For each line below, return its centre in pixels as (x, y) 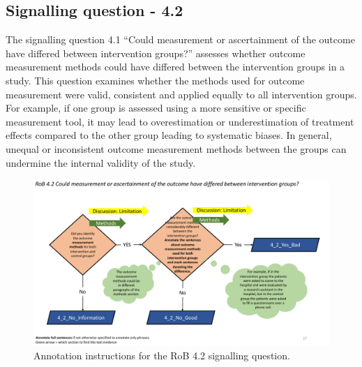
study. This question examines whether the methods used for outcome (155, 80)
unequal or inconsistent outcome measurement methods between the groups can (176, 148)
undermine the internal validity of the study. (101, 162)
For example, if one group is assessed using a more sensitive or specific (156, 108)
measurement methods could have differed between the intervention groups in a (175, 67)
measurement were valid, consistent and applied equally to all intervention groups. (181, 94)
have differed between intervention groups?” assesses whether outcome (156, 53)
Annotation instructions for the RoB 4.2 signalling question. (162, 355)
